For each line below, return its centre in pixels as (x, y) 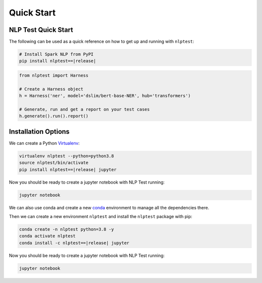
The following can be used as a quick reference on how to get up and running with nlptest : (101, 42)
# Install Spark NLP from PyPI (57, 54)
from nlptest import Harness (54, 76)
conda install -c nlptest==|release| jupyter (74, 243)
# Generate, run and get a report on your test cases (84, 109)
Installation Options (39, 132)
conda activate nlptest (48, 236)
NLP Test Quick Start (41, 30)
